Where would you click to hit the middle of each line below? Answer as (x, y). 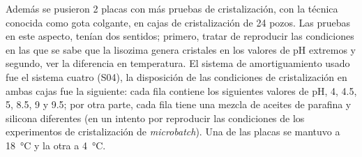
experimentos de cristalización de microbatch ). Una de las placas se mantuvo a (173, 132)
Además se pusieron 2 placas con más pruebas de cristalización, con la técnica (172, 8)
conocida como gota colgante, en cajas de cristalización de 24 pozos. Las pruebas (178, 22)
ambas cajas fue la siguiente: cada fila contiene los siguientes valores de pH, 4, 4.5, (181, 90)
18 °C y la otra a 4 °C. (56, 145)
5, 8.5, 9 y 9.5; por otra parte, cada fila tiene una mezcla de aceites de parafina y (179, 104)
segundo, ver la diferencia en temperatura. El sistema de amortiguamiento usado (178, 63)
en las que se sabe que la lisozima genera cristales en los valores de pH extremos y (181, 49)
